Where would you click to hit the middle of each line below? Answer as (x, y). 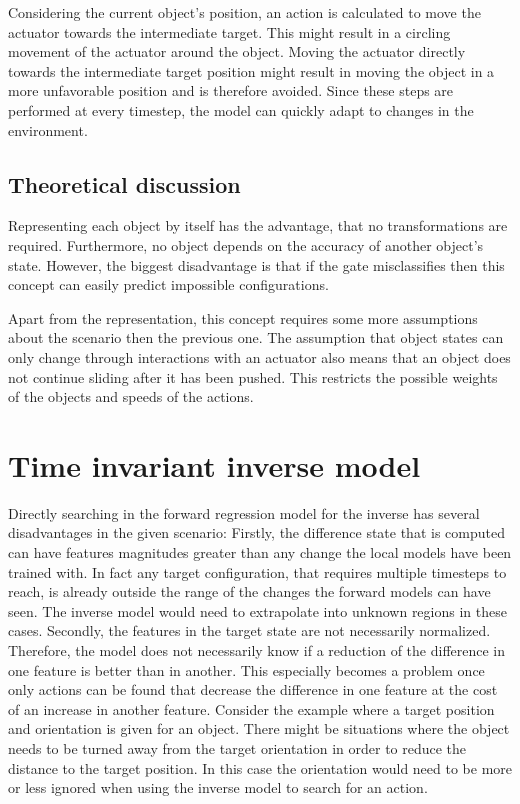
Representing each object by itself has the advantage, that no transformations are (258, 225)
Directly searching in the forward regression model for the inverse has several (244, 512)
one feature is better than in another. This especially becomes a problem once (246, 669)
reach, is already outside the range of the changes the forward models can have (249, 591)
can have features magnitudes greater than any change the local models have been (260, 552)
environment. (48, 129)
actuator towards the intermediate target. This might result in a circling (229, 31)
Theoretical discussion (124, 183)
